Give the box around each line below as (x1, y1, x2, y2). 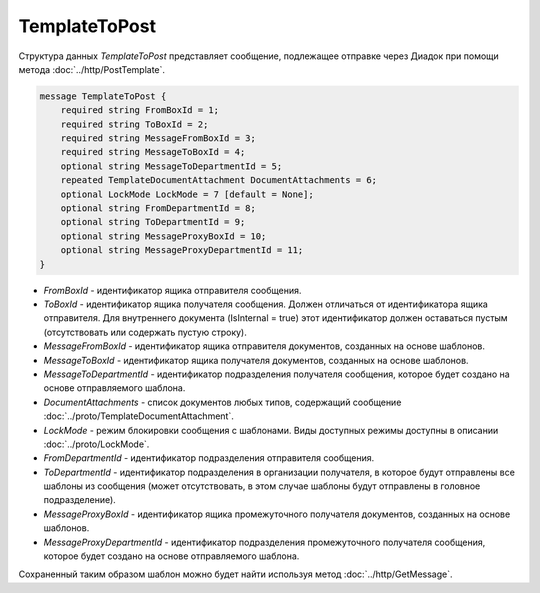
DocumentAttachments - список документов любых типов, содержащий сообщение (43, 396, 402, 408)
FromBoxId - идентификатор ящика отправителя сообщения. (43, 284, 302, 296)
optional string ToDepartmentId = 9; (60, 216, 246, 228)
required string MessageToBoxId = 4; (60, 146, 246, 158)
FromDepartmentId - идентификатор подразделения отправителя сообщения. (43, 452, 375, 464)
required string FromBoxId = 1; (60, 105, 220, 116)
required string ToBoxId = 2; (60, 118, 209, 130)
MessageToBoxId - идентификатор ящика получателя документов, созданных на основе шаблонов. (43, 354, 469, 366)
